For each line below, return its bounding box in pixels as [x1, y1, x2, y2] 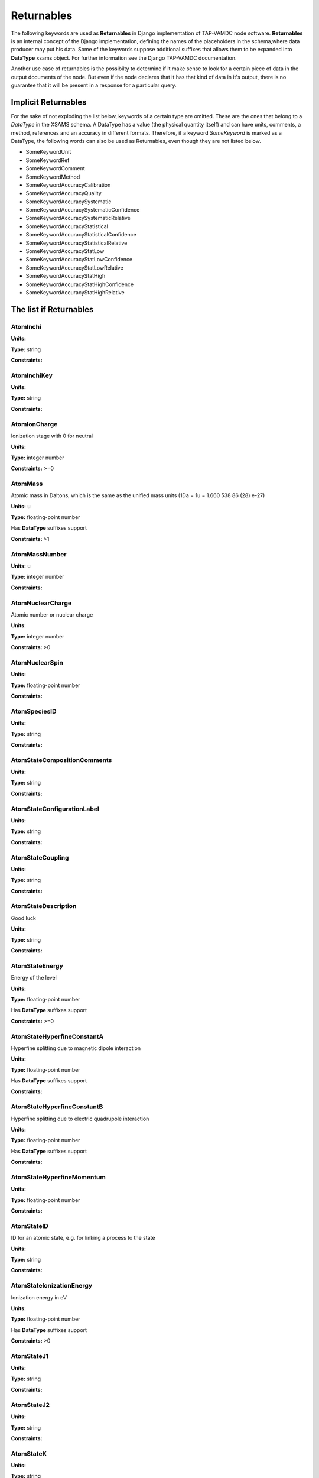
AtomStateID [11, 1221, 48, 1230]
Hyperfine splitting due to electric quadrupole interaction [11, 1115, 149, 1122]
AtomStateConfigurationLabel [11, 805, 100, 813]
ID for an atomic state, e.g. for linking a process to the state [11, 1234, 155, 1242]
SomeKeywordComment [25, 165, 85, 172]
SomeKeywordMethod [25, 173, 80, 180]
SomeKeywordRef [25, 157, 70, 164]
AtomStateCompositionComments [11, 756, 112, 764]
